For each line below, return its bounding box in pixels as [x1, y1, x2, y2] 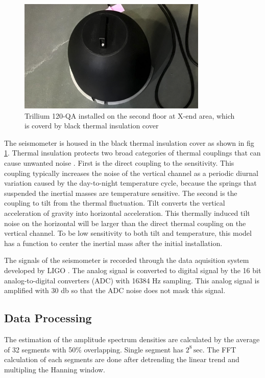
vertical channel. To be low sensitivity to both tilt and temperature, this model [4, 228, 252, 238]
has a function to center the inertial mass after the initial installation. [4, 237, 223, 248]
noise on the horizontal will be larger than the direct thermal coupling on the [4, 217, 246, 228]
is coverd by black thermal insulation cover [25, 120, 159, 131]
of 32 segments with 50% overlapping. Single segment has [4, 344, 184, 354]
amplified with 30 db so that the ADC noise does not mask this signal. [4, 285, 226, 296]
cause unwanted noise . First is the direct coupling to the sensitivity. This [4, 158, 234, 168]
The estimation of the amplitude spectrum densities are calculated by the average [4, 333, 260, 344]
